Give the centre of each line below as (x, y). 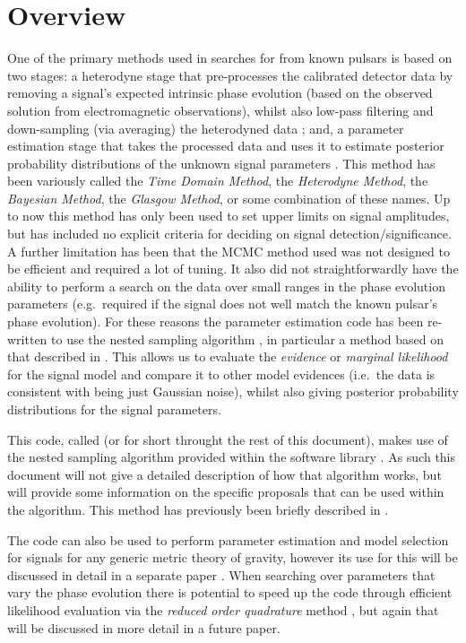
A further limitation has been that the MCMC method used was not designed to (229, 251)
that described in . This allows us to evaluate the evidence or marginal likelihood (228, 356)
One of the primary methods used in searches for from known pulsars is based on (230, 58)
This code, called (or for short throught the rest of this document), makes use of (228, 439)
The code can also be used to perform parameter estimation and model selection (228, 539)
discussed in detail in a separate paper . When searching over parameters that (221, 574)
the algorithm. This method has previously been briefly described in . (198, 509)
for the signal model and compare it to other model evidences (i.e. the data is (221, 374)
